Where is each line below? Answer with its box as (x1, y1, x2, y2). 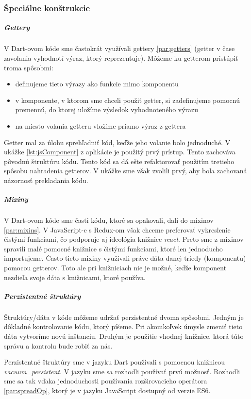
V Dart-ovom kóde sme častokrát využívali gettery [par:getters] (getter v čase (4, 43, 235, 53)
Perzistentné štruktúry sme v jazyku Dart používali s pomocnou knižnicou (4, 357, 225, 367)
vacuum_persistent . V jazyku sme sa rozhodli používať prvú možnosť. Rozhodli (4, 366, 240, 376)
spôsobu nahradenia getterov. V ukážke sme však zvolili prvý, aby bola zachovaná (4, 166, 247, 176)
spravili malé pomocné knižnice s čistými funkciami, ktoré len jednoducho (4, 243, 223, 253)
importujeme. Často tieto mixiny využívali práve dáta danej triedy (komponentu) (4, 253, 246, 263)
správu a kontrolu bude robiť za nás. (4, 340, 113, 350)
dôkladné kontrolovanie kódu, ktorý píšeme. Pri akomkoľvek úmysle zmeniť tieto (4, 321, 243, 332)
